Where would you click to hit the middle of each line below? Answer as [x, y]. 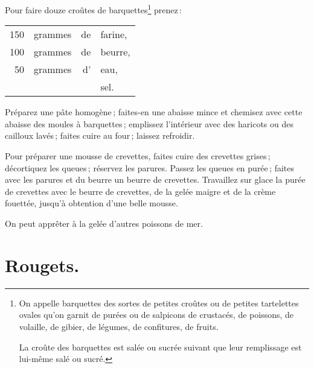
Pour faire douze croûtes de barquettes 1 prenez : [93, 9]
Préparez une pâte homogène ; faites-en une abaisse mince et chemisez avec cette [154, 112]
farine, [114, 34]
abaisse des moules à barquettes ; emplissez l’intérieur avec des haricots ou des [149, 123]
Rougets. [42, 265]
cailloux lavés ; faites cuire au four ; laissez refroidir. [100, 135]
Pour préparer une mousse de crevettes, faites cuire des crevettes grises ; [138, 156]
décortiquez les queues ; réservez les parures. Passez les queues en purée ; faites [150, 167]
